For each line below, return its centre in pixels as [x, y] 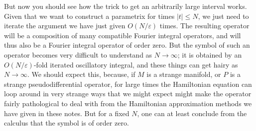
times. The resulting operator [204, 26]
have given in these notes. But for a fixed [67, 113]
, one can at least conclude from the [192, 113]
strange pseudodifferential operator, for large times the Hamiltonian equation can [128, 84]
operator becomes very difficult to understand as [78, 54]
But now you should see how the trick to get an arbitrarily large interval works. [126, 6]
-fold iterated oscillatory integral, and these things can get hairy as [136, 64]
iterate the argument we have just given [65, 26]
